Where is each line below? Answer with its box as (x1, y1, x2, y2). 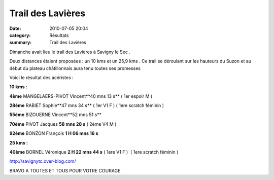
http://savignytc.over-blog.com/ (9, 158, 76, 164)
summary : (9, 40, 32, 46)
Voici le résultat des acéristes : (9, 74, 74, 81)
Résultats (49, 32, 69, 38)
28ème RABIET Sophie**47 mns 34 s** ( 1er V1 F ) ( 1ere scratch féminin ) (9, 102, 164, 109)
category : (9, 32, 31, 38)
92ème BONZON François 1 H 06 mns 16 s (9, 130, 98, 136)
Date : (9, 25, 21, 31)
